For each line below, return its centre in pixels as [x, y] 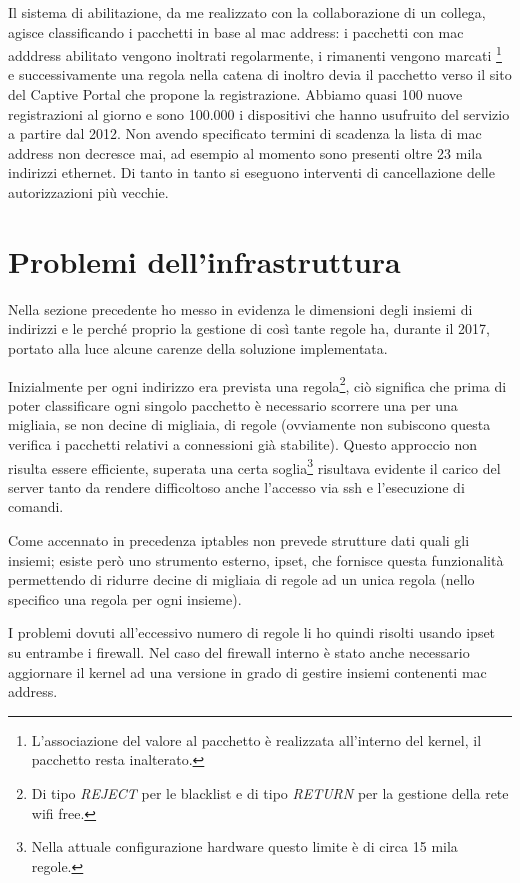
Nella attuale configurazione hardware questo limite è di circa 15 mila [244, 846]
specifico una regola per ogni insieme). [125, 598]
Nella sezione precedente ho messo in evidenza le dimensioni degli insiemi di [240, 308]
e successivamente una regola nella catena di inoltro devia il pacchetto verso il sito [260, 74]
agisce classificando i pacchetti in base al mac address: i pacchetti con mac [236, 31]
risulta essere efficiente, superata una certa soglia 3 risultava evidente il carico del [254, 466]
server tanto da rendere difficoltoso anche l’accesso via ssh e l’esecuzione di [236, 486]
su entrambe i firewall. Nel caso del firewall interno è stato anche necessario [239, 651]
